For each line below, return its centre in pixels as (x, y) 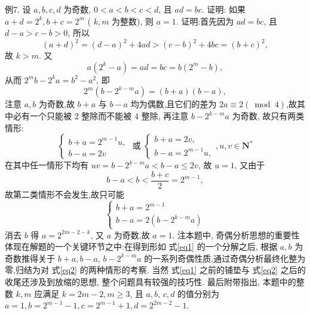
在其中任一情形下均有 (47, 165)
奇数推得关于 (30, 258)
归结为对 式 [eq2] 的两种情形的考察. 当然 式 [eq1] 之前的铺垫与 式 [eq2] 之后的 (160, 270)
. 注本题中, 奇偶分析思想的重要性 (236, 234)
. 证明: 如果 (224, 9)
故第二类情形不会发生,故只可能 (65, 194)
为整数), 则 (133, 21)
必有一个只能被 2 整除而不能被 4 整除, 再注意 (101, 116)
